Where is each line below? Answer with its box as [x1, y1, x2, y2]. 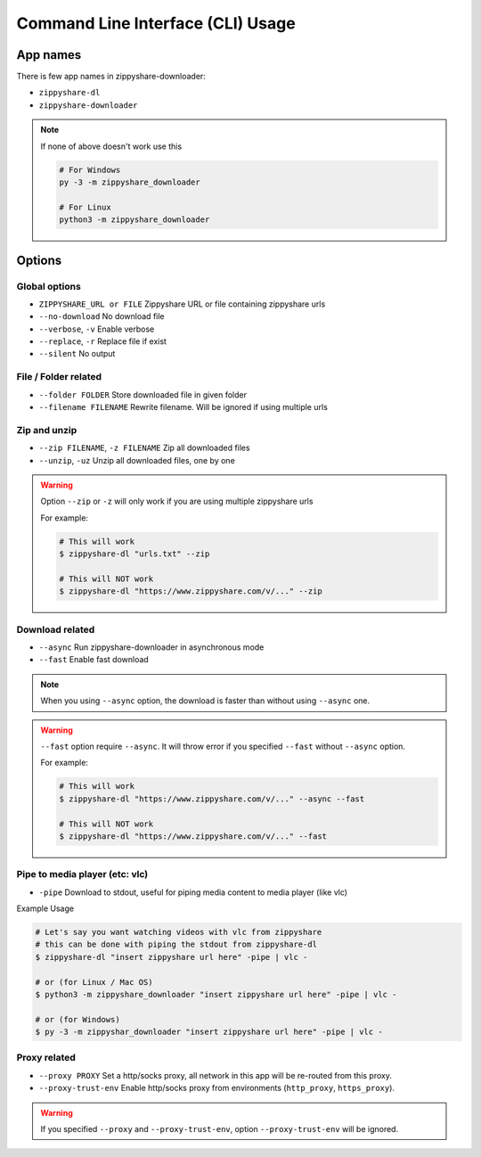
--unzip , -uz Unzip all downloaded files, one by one [38, 455, 235, 465]
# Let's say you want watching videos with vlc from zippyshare [35, 927, 322, 937]
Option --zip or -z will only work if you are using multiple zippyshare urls [40, 496, 314, 507]
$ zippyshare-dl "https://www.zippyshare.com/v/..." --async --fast [59, 793, 365, 804]
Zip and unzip [16, 423, 77, 436]
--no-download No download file [38, 311, 165, 322]
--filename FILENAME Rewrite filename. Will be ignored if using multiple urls [38, 402, 329, 413]
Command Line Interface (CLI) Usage [16, 13, 296, 33]
